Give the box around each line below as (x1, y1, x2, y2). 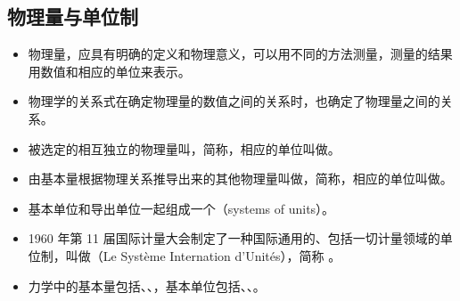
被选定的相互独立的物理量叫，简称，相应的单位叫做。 (28, 139, 341, 158)
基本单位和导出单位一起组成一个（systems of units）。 (28, 199, 335, 217)
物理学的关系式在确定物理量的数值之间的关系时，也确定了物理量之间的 (28, 92, 440, 110)
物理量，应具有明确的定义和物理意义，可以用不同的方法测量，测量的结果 (28, 45, 453, 63)
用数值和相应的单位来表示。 (28, 61, 191, 80)
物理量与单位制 (7, 3, 138, 30)
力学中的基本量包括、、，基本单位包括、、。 (28, 276, 266, 295)
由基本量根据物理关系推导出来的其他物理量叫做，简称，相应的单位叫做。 (28, 169, 453, 188)
